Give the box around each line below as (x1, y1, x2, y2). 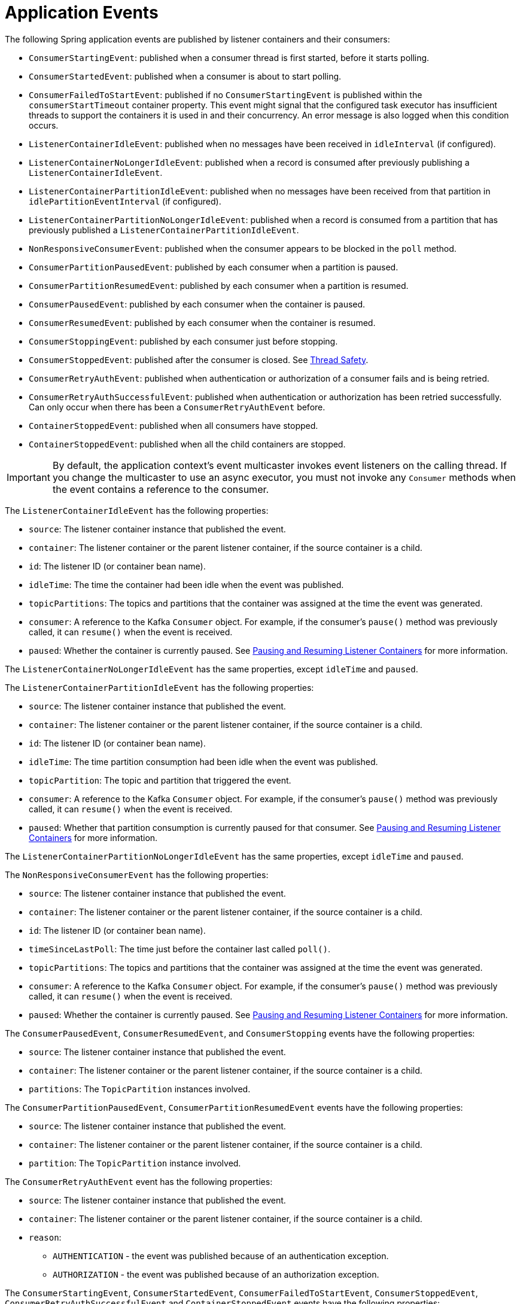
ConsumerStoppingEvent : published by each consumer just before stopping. (29, 336, 338, 346)
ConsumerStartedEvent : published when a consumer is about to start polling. (29, 71, 342, 81)
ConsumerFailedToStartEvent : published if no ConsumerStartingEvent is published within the (29, 89, 422, 100)
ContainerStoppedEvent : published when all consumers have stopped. (29, 420, 318, 431)
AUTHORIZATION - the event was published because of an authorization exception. (53, 1269, 379, 1279)
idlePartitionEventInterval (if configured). (29, 196, 221, 206)
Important (7, 471, 50, 483)
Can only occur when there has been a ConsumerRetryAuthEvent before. (29, 401, 326, 412)
